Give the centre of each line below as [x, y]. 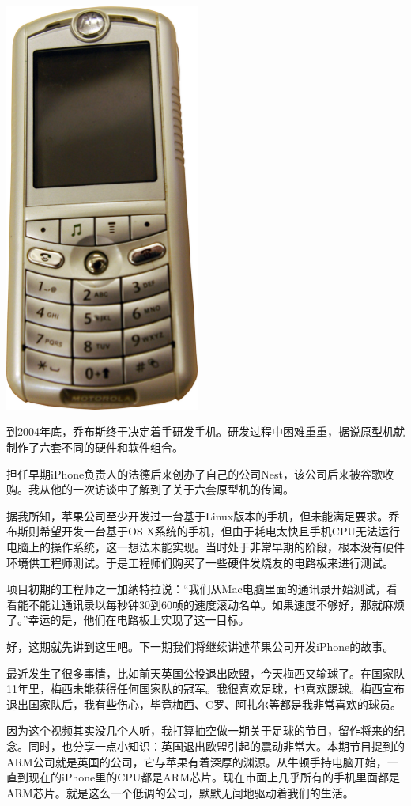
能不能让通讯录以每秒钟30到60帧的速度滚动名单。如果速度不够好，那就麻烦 [211, 604]
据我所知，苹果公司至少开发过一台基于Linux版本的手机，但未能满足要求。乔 [203, 515]
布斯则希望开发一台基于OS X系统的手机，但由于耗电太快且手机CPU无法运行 [203, 531]
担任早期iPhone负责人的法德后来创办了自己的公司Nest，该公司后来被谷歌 [194, 473]
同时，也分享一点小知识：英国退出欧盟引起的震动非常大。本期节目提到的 [216, 745]
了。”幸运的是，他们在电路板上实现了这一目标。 [128, 620]
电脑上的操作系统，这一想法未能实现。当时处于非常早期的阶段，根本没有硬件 [205, 547]
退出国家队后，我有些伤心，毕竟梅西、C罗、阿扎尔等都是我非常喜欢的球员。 [204, 704]
